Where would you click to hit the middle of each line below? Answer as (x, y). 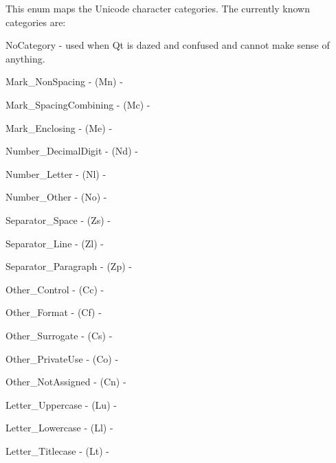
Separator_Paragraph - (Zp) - (69, 266)
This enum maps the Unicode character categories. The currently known (158, 8)
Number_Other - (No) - (56, 197)
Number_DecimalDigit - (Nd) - (72, 151)
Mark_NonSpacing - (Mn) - (64, 81)
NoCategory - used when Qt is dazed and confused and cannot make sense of (168, 45)
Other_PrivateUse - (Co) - (62, 358)
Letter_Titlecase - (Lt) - (57, 450)
